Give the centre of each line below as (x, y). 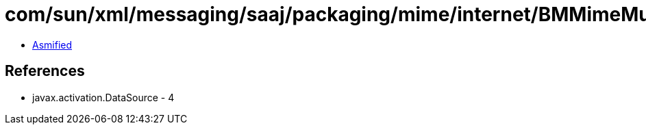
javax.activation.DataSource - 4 (103, 97)
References (45, 71)
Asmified (52, 44)
